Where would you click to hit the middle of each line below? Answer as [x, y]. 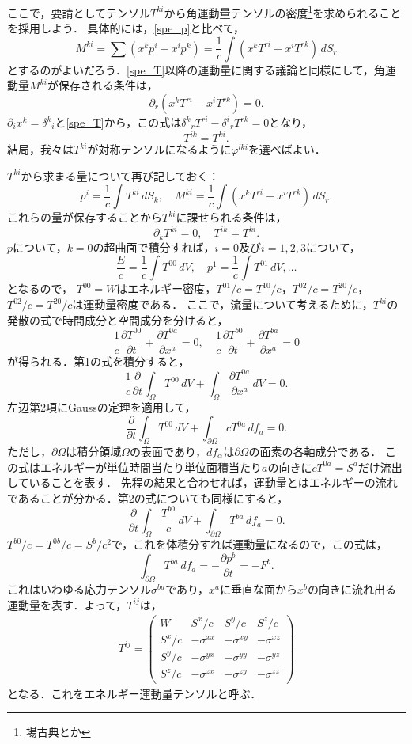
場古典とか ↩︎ [58, 732]
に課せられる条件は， [231, 217]
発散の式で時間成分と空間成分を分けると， [118, 319]
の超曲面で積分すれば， [154, 247]
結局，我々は [40, 149]
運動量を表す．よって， [67, 604]
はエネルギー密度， [166, 288]
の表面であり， [168, 452]
